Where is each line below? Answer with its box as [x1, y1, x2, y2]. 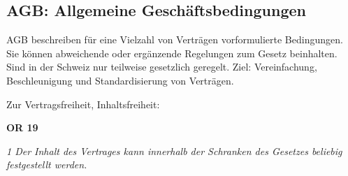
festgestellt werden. [6, 157, 87, 172]
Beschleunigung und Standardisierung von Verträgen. [6, 73, 234, 87]
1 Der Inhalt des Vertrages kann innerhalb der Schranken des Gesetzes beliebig [6, 143, 342, 158]
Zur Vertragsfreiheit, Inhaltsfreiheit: [6, 96, 160, 111]
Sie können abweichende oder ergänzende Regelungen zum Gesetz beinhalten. [6, 45, 338, 60]
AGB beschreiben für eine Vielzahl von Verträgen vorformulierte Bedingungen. [6, 32, 343, 47]
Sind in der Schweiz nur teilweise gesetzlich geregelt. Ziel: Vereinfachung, [6, 59, 317, 74]
